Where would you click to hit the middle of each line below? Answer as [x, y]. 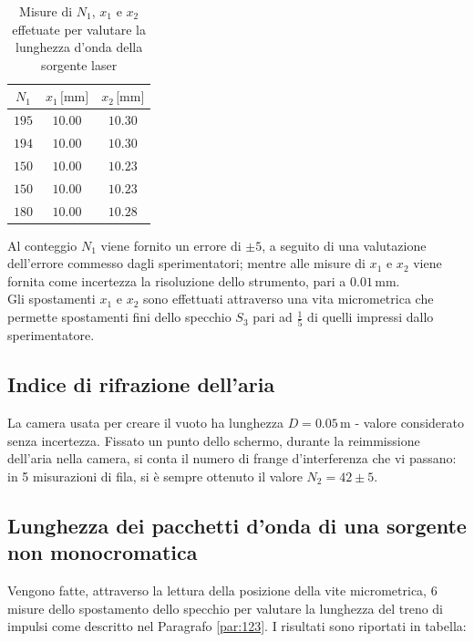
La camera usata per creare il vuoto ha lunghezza [145, 423]
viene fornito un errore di [171, 245]
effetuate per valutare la [79, 29]
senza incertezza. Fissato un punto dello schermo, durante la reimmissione [214, 440]
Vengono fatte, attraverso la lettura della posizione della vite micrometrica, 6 [222, 590]
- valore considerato [409, 423]
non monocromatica [103, 552]
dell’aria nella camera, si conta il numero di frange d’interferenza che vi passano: [232, 458]
